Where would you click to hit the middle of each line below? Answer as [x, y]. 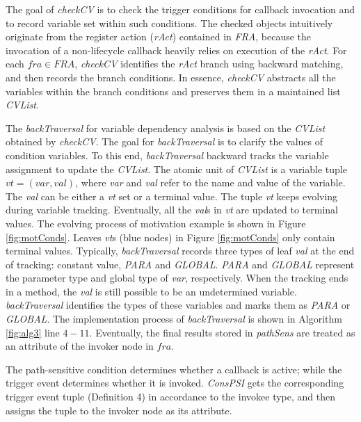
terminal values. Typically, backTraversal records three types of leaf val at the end [180, 251]
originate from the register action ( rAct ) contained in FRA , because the [159, 36]
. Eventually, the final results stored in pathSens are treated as [222, 332]
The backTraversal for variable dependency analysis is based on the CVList [166, 128]
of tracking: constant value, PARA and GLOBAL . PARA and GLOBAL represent [180, 264]
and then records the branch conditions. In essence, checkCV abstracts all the [171, 77]
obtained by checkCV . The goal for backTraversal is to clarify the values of [165, 141]
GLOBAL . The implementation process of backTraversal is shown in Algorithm [174, 319]
